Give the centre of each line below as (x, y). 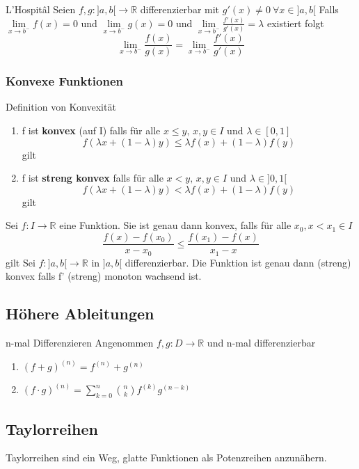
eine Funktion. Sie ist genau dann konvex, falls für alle (175, 225)
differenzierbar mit (180, 9)
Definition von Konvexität (61, 107)
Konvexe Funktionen (64, 81)
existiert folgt (295, 23)
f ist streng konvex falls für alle (93, 178)
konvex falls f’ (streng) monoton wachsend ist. (104, 276)
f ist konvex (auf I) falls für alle (91, 130)
